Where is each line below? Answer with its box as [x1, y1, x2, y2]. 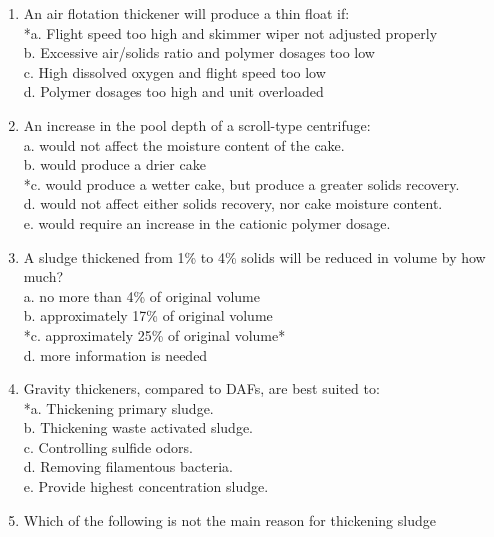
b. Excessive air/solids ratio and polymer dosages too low [23, 42, 375, 63]
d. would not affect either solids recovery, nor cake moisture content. [23, 193, 443, 214]
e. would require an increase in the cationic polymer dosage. [23, 212, 391, 233]
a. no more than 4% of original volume [23, 285, 260, 306]
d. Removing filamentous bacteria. [23, 456, 233, 477]
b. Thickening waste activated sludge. [23, 417, 253, 438]
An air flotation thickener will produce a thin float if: [23, 3, 350, 23]
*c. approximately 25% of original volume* [23, 324, 286, 345]
